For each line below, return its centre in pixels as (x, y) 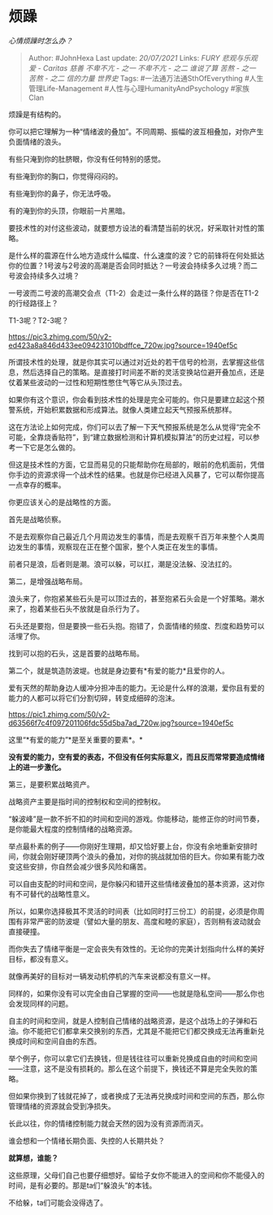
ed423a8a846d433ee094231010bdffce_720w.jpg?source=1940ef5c (123, 345)
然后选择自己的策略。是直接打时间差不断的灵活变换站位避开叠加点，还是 (143, 372)
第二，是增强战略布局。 (48, 581)
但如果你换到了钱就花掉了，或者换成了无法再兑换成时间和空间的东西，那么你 (136, 1096)
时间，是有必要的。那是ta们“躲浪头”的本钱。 (82, 1185)
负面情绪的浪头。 (37, 141)
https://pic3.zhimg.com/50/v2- (60, 336)
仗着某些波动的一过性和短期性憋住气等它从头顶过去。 (97, 382)
